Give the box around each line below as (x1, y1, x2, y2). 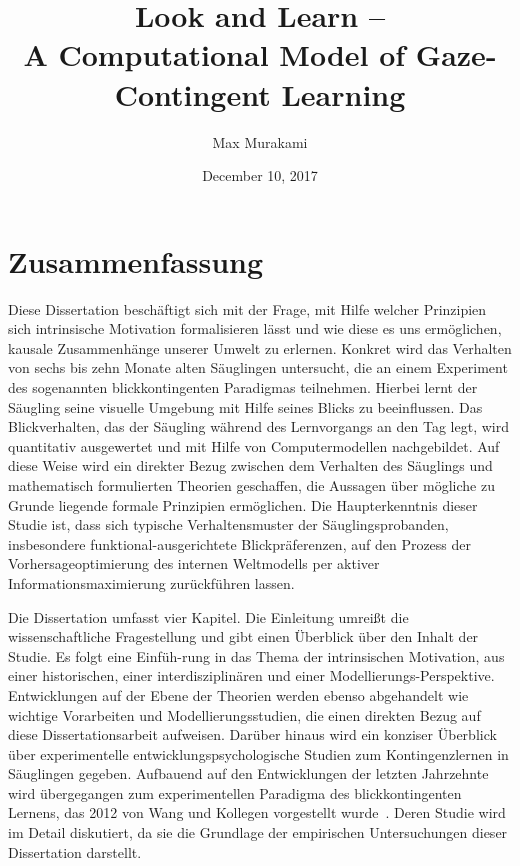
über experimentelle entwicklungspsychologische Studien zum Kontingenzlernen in (8, 743, 509, 764)
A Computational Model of (23, 34, 406, 75)
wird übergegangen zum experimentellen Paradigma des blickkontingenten (8, 782, 462, 803)
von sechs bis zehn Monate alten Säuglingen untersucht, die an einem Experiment (8, 357, 508, 378)
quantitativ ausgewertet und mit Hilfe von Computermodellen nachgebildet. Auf (8, 435, 500, 456)
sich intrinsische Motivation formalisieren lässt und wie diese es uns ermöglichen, (8, 318, 502, 339)
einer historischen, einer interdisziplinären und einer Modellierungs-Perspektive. (8, 665, 495, 686)
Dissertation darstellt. (8, 841, 142, 862)
